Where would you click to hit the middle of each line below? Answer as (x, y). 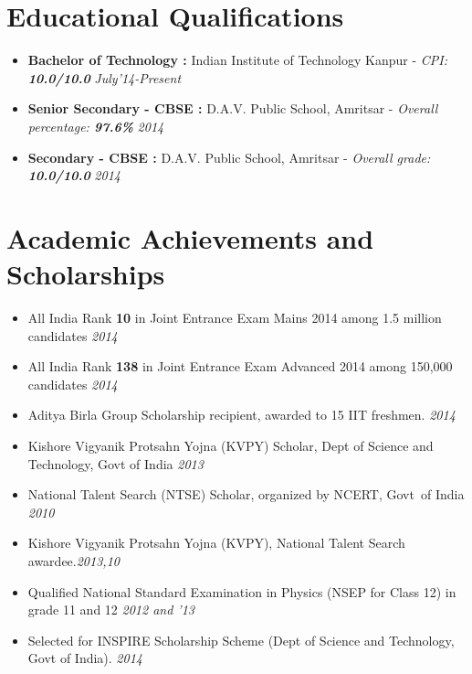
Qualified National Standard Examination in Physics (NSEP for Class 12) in (242, 591)
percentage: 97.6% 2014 (96, 126)
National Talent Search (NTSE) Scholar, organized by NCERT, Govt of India (246, 494)
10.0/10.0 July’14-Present (105, 77)
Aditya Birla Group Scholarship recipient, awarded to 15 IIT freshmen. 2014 (241, 415)
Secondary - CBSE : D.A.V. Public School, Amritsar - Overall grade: (229, 157)
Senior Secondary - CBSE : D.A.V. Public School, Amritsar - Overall (233, 108)
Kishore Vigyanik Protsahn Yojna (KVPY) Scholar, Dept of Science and (231, 445)
